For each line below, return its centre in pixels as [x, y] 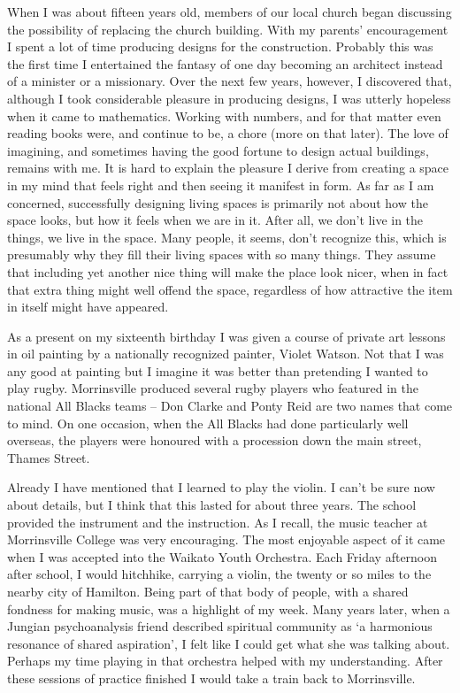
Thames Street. [49, 457]
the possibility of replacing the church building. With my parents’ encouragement [228, 29]
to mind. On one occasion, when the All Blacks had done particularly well [208, 423]
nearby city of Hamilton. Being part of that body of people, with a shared [208, 591]
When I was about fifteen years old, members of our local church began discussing [230, 12]
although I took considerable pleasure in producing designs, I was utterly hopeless [229, 98]
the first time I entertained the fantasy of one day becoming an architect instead [225, 63]
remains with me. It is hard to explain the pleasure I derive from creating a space [228, 168]
